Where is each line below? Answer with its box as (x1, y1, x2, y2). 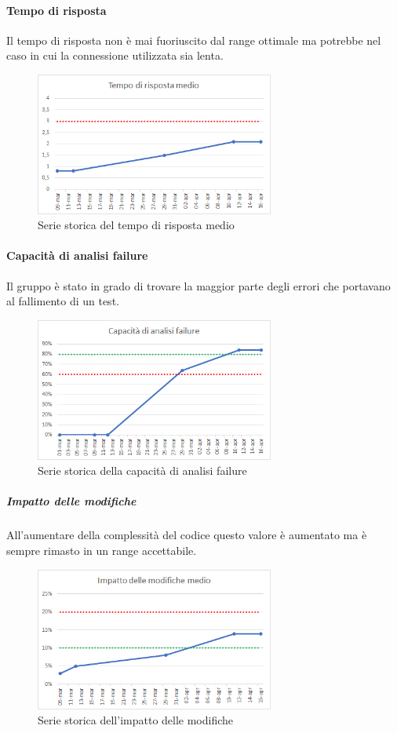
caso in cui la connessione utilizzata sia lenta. (6, 47, 224, 64)
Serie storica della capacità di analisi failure (38, 462, 247, 479)
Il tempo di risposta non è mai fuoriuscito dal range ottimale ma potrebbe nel (6, 31, 381, 48)
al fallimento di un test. (6, 293, 119, 309)
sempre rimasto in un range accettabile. (6, 542, 197, 558)
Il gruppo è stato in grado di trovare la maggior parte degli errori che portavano (6, 277, 391, 294)
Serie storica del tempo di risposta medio (38, 217, 235, 233)
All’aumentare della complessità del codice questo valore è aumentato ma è (6, 527, 367, 543)
